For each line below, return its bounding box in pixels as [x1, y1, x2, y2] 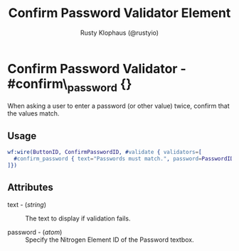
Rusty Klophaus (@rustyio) [80, 28, 159, 37]
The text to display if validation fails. [25, 214, 131, 223]
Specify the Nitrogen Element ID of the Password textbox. [25, 235, 194, 244]
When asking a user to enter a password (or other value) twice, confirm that [7, 101, 230, 111]
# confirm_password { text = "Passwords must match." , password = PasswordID [14, 155, 234, 162]
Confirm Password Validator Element [8, 5, 231, 21]
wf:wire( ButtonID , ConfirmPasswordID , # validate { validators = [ [7, 149, 202, 156]
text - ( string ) [7, 200, 46, 208]
